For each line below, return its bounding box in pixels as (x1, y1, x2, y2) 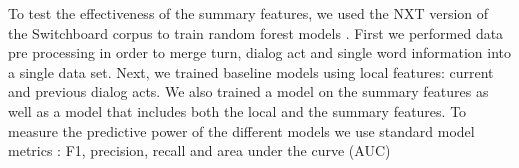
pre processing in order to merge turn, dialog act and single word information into (8, 42, 512, 63)
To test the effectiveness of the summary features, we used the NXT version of (8, 3, 489, 23)
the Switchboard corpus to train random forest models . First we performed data (8, 22, 504, 43)
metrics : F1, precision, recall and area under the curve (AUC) (8, 140, 391, 161)
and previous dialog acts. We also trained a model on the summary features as (8, 81, 489, 102)
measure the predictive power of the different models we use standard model (8, 120, 475, 141)
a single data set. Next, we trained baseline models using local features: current (8, 61, 494, 82)
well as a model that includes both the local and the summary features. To (8, 100, 467, 121)
